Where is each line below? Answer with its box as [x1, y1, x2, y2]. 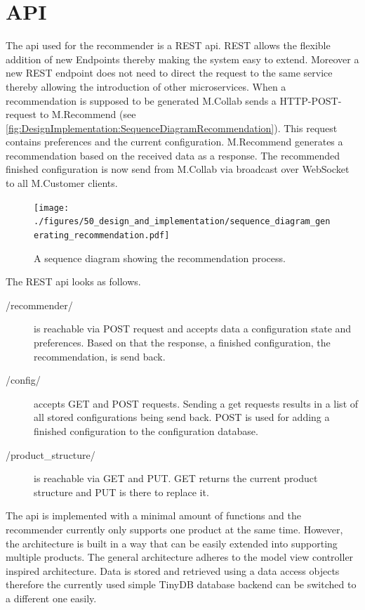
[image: [34, 202, 69, 213]
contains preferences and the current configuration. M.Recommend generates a [6, 134, 343, 149]
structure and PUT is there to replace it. [34, 484, 209, 499]
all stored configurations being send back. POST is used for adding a [34, 410, 330, 424]
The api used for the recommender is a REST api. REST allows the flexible [6, 38, 331, 53]
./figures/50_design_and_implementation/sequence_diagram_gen [34, 216, 331, 227]
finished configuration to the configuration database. [34, 423, 258, 438]
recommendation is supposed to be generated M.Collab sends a [6, 93, 277, 108]
